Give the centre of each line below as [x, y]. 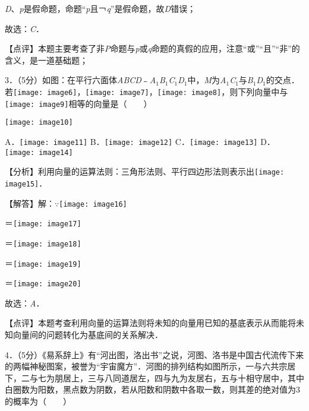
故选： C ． [25, 28]
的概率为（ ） [38, 401]
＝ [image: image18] [43, 243]
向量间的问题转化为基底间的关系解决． [88, 335]
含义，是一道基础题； [46, 60]
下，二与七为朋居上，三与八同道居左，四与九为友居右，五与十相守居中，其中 [154, 377]
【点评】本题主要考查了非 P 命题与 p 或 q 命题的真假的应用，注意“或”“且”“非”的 [152, 48]
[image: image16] [93, 204]
